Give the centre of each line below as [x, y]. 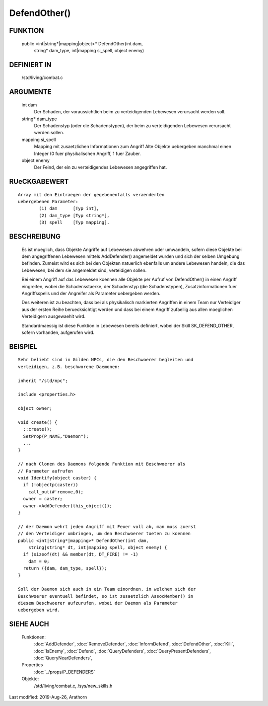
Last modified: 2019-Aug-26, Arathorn [48, 697]
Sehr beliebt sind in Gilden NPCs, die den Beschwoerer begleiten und [106, 360]
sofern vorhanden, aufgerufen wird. [58, 332]
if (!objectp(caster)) [51, 485]
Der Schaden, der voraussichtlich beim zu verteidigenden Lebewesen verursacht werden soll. [130, 112]
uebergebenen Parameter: [48, 202]
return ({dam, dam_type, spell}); [65, 568]
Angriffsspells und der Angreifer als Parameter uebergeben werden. [91, 293]
